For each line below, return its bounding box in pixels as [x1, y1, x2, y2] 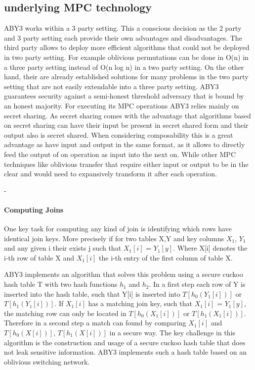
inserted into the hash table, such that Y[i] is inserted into [4, 288, 180, 299]
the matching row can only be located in [4, 308, 127, 318]
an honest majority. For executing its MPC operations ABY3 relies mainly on [4, 100, 239, 110]
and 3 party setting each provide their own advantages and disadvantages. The [4, 32, 242, 43]
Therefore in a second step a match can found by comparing [4, 317, 186, 328]
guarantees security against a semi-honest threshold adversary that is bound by [4, 91, 244, 101]
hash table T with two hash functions [4, 279, 118, 289]
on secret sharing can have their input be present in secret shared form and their [4, 120, 249, 130]
